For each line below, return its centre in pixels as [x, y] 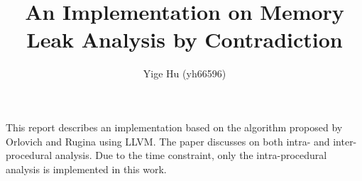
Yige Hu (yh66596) [185, 73]
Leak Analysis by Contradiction [185, 39]
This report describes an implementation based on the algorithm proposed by [174, 127]
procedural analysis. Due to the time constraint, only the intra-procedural [166, 155]
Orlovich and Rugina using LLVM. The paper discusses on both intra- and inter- [181, 141]
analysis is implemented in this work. [86, 169]
